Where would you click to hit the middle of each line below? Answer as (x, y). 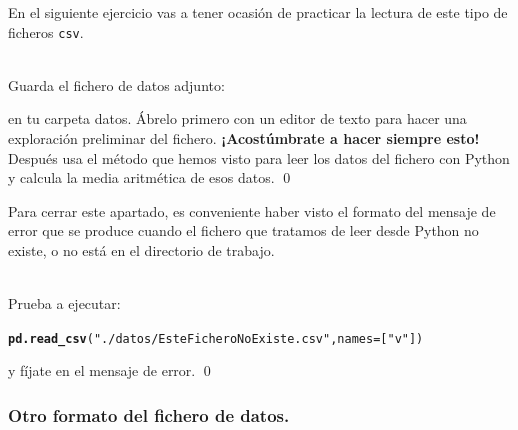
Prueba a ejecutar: (64, 303)
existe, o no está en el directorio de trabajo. (141, 250)
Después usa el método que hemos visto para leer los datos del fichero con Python (259, 157)
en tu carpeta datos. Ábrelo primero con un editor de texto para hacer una (237, 118)
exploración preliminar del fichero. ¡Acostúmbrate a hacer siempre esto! (244, 138)
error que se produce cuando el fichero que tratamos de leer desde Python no (243, 230)
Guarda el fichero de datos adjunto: (116, 84)
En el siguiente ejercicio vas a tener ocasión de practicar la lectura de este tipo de (258, 12)
